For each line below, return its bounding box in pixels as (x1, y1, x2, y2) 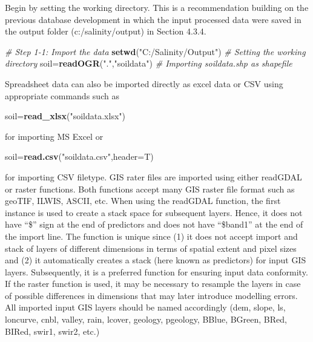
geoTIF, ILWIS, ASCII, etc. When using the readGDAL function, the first (5, 194, 281, 207)
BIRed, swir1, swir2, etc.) (5, 324, 100, 337)
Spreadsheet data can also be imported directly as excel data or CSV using (5, 77, 283, 90)
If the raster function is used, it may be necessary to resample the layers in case (5, 277, 301, 290)
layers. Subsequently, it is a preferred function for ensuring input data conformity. (5, 265, 308, 278)
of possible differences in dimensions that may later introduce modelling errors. (5, 289, 298, 301)
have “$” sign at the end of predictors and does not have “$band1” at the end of (5, 218, 303, 231)
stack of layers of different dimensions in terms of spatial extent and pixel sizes (5, 242, 297, 254)
